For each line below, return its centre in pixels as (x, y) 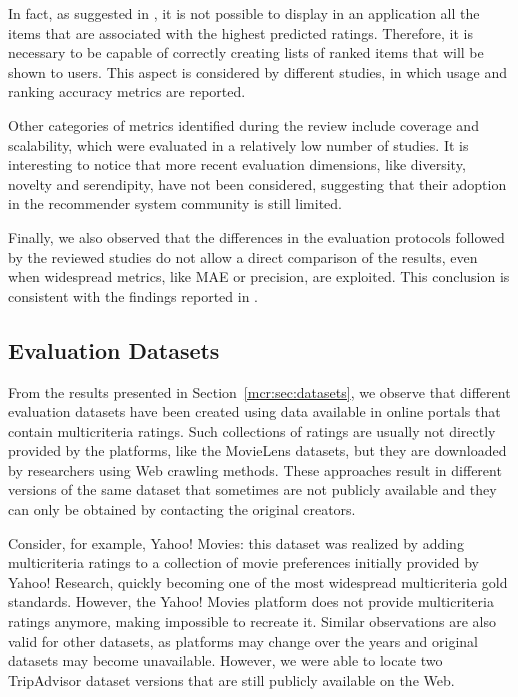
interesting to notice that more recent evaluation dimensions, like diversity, (237, 164)
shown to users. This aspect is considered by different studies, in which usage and (258, 71)
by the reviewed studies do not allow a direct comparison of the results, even (243, 256)
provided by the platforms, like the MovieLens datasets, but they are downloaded (257, 450)
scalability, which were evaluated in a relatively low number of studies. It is (238, 144)
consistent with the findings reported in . (133, 295)
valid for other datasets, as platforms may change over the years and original (243, 640)
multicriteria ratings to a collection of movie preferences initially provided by (243, 562)
